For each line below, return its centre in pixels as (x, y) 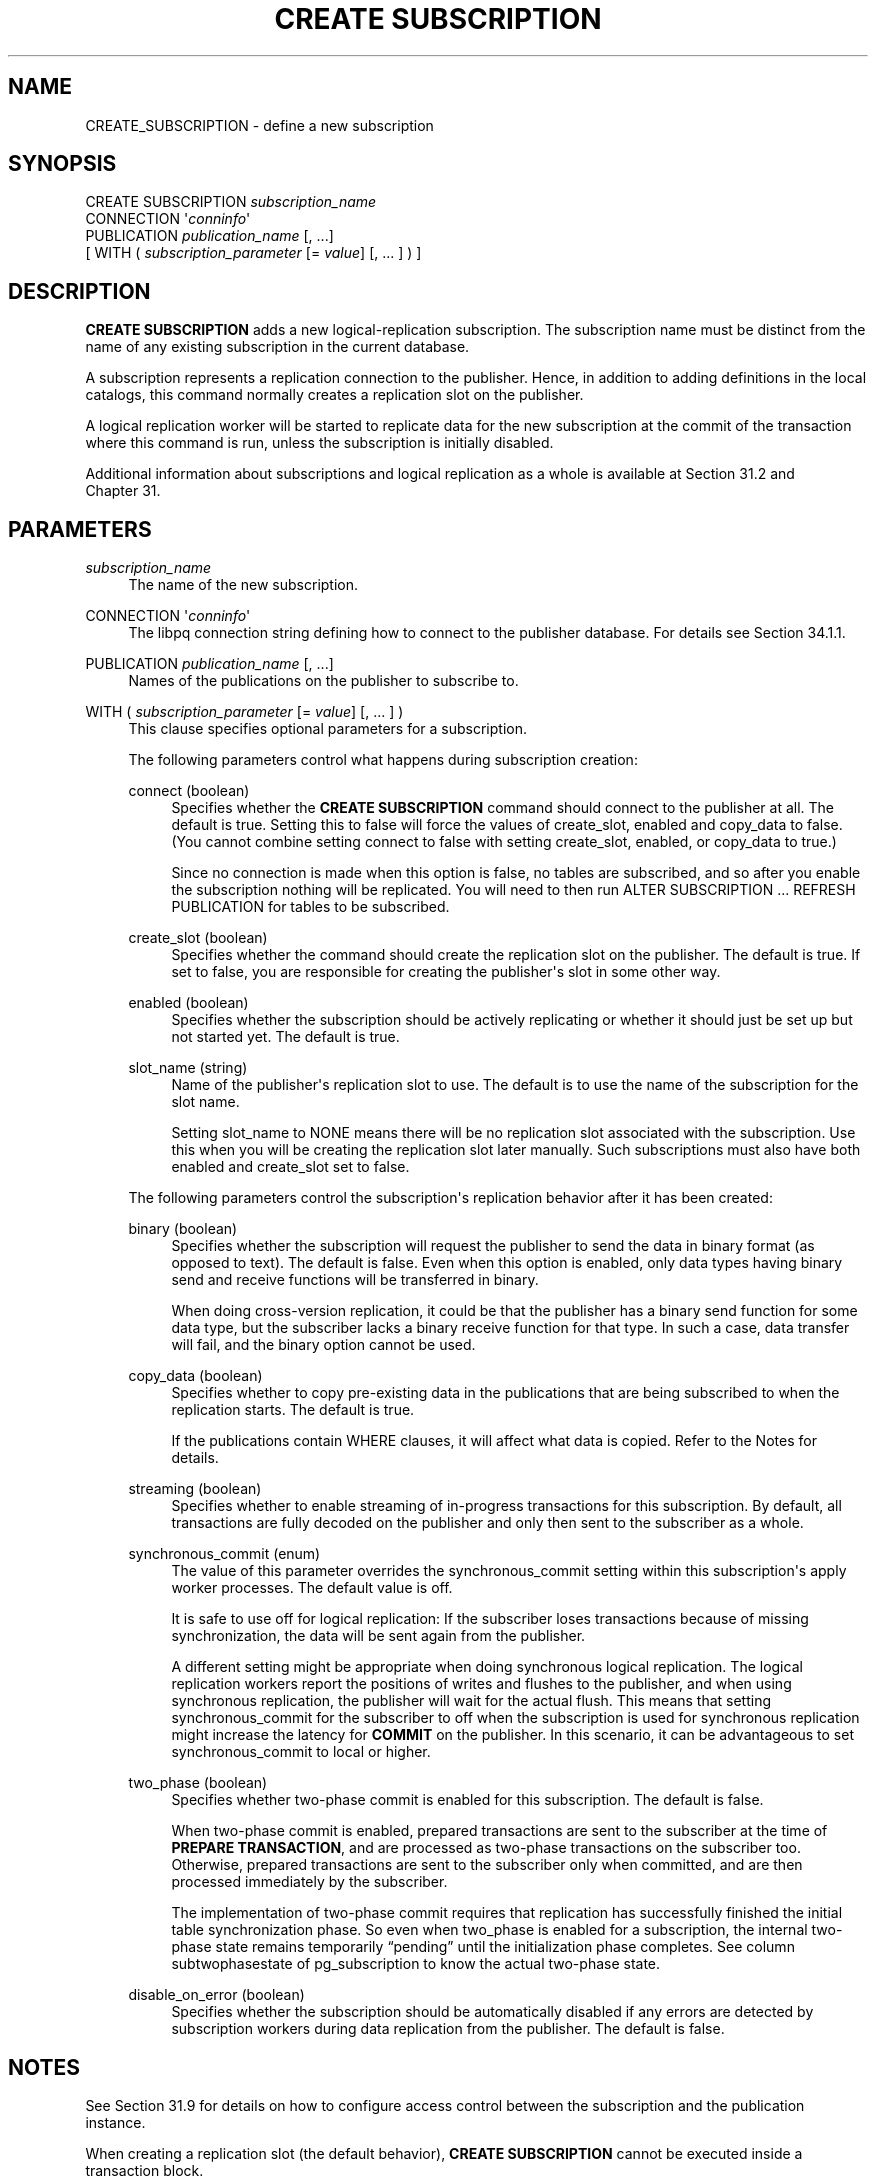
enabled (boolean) (188, 1003)
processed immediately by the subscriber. (309, 1882)
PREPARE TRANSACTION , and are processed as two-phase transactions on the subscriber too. (486, 1848)
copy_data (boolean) (195, 1376)
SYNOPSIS (62, 164)
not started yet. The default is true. (285, 1037)
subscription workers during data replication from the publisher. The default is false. (448, 2029)
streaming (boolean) (195, 1489)
